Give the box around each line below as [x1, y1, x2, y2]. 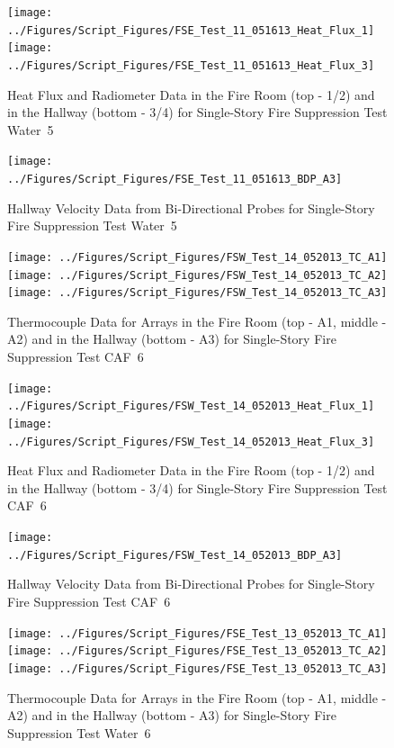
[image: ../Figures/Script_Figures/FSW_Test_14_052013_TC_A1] [7, 250, 388, 264]
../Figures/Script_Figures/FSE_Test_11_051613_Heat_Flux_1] [7, 23, 375, 37]
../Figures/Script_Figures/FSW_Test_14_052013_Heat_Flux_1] [7, 400, 375, 413]
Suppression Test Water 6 [7, 723, 151, 742]
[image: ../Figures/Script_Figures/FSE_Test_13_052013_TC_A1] [7, 626, 388, 640]
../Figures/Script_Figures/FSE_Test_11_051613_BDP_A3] [7, 173, 343, 186]
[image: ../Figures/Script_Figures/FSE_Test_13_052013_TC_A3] [7, 662, 388, 675]
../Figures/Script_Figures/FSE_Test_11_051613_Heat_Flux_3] [7, 59, 375, 72]
